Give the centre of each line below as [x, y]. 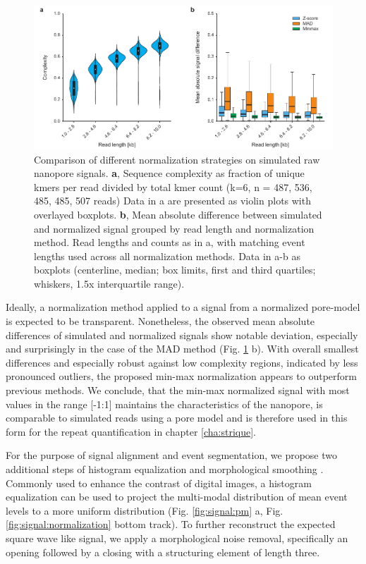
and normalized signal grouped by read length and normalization [174, 228]
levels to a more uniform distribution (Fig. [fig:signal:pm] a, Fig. [145, 510]
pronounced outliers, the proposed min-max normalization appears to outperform [181, 376]
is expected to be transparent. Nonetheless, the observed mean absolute [160, 321]
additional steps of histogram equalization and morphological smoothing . [165, 469]
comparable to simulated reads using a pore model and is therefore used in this [177, 418]
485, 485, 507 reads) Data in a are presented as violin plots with [172, 201]
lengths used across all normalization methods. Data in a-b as [167, 256]
